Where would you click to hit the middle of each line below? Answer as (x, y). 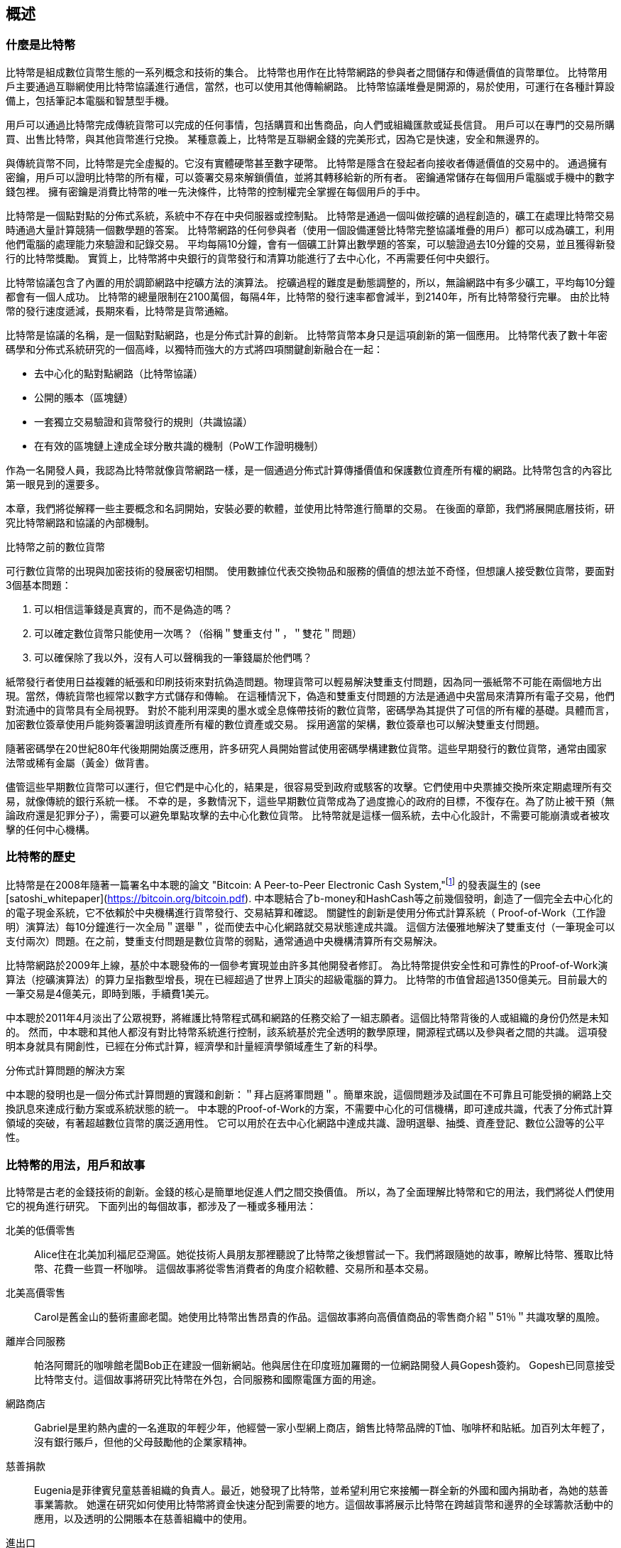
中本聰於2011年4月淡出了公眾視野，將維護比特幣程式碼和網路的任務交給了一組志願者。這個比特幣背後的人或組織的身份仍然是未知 (307, 1018)
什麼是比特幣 (41, 45)
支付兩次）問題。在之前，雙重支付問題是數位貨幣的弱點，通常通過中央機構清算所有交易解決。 (224, 941)
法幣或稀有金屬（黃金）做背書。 (80, 762)
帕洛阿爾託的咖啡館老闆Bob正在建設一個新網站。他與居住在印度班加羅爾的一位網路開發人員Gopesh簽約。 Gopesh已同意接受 (325, 1365)
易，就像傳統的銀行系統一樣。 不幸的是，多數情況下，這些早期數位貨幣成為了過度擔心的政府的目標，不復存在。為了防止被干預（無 (310, 801)
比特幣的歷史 (41, 857)
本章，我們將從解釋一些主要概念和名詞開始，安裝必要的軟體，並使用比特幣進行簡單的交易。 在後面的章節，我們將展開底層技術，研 (310, 508)
